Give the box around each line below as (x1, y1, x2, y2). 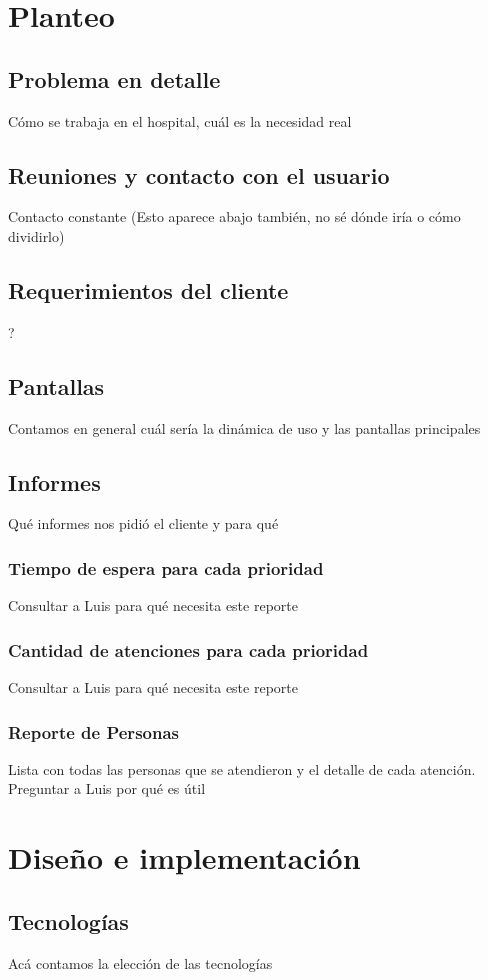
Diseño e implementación (8, 837, 361, 878)
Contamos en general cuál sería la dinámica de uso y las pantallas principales (8, 417, 481, 438)
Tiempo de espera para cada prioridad (8, 555, 324, 580)
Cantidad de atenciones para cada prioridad (8, 637, 369, 662)
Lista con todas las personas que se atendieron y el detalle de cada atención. (8, 758, 476, 779)
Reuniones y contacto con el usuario (8, 159, 390, 190)
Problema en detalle (8, 63, 221, 94)
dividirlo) (8, 225, 65, 246)
